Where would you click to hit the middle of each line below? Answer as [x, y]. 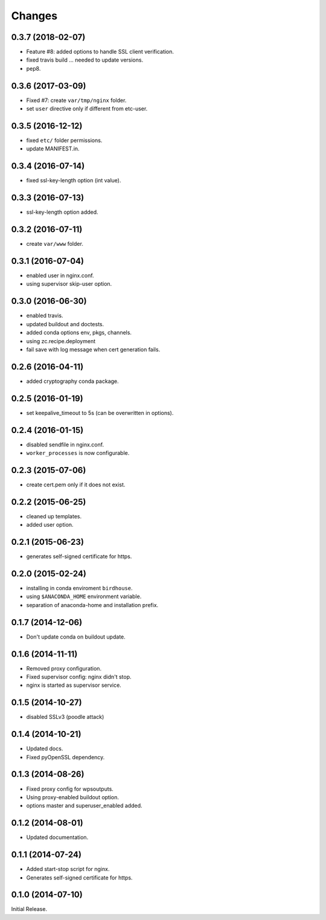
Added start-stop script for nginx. [68, 869]
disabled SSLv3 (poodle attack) [65, 717]
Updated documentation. [57, 837]
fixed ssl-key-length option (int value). [74, 181]
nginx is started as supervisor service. [74, 685]
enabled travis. [45, 316]
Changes [34, 16]
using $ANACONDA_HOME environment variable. [84, 597]
